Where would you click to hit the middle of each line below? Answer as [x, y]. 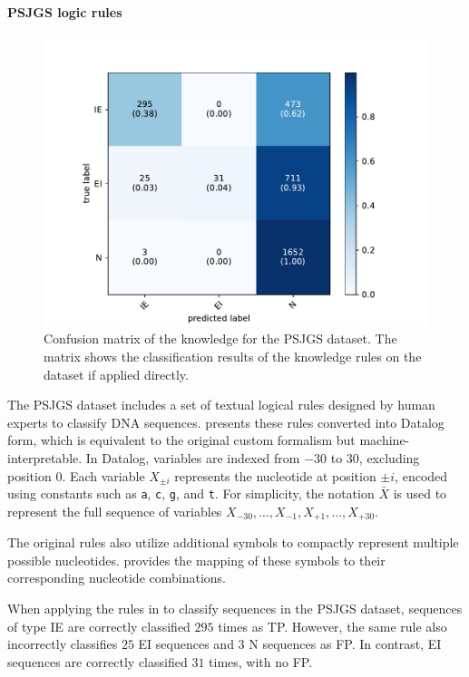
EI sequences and [186, 644]
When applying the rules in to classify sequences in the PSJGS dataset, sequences [235, 609]
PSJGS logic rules [65, 11]
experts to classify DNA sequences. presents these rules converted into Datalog [226, 422]
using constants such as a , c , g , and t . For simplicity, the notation [191, 493]
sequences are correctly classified [98, 661]
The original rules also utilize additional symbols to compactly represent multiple [233, 542]
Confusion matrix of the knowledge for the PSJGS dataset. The [220, 338]
